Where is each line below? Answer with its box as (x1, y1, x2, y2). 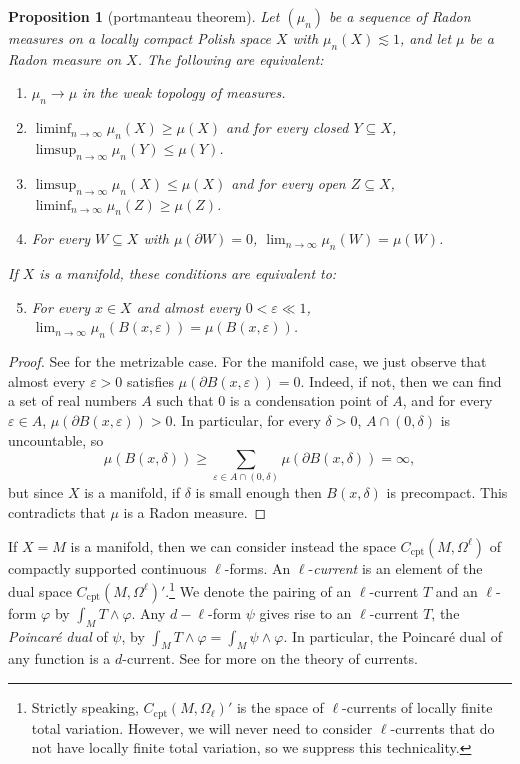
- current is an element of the (308, 557, 483, 578)
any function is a (8, 648, 111, 669)
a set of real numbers (8, 390, 137, 411)
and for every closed (226, 117, 349, 138)
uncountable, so (8, 429, 104, 450)
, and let (399, 28, 452, 48)
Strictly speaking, (31, 697, 139, 718)
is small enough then (195, 482, 322, 503)
